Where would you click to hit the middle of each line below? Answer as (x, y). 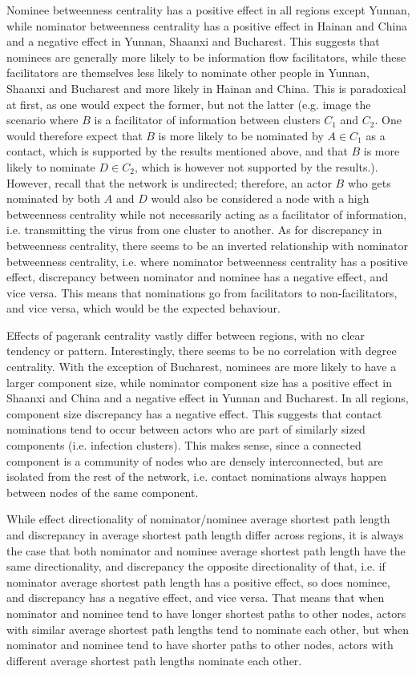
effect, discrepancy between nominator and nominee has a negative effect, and (198, 277)
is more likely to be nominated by (241, 135)
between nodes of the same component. (103, 492)
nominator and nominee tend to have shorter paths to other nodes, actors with (200, 645)
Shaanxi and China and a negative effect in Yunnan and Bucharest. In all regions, (208, 398)
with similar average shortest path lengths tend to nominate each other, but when (208, 629)
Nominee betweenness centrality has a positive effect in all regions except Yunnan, (208, 10)
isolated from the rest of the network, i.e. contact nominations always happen (197, 476)
